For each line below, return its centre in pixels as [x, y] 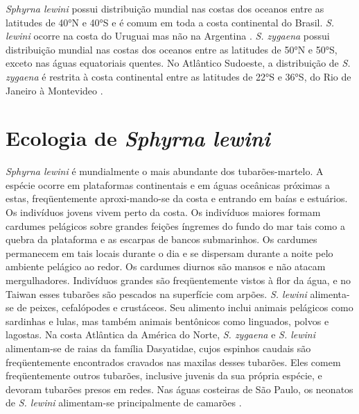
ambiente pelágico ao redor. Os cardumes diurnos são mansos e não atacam [166, 266]
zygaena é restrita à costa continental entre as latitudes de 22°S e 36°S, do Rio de [178, 76]
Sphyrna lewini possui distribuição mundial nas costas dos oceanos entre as [165, 8]
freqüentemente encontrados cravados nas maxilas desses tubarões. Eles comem [173, 362]
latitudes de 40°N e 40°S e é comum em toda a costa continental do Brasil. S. [170, 22]
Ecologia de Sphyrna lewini [138, 138]
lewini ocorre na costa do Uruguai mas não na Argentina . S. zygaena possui [168, 36]
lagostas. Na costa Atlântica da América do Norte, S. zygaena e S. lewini [160, 334]
